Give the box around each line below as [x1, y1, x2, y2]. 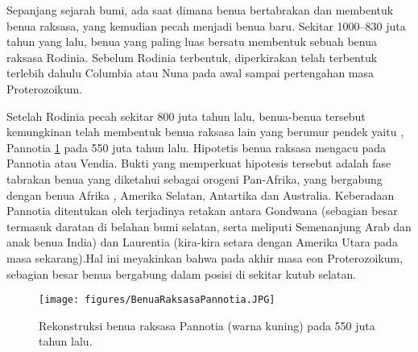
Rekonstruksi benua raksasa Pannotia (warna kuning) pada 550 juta [39, 317, 375, 333]
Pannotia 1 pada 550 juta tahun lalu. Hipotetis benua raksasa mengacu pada [6, 139, 387, 155]
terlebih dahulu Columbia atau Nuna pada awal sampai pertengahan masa [6, 64, 375, 81]
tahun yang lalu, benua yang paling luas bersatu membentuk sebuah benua [6, 33, 377, 50]
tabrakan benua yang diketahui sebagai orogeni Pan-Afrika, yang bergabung [6, 170, 383, 187]
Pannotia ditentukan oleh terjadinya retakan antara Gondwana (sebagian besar [6, 202, 398, 219]
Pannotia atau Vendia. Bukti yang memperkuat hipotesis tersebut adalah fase [6, 155, 391, 172]
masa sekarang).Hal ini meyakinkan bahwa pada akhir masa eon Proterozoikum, [6, 249, 404, 266]
